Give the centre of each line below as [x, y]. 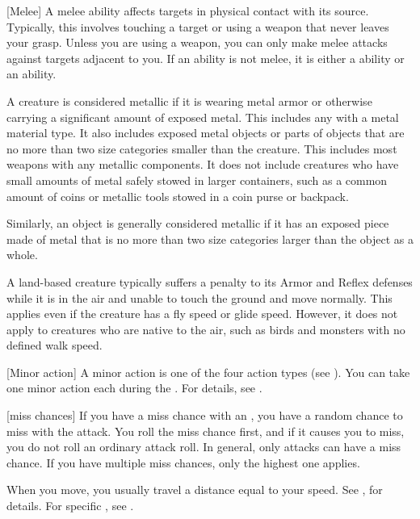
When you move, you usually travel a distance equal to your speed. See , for [195, 490]
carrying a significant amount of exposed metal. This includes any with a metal [203, 117]
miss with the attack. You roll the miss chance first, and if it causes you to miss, [206, 431]
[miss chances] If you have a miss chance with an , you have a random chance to [205, 415]
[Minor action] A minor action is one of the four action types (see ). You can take [208, 372]
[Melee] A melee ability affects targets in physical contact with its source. [188, 10]
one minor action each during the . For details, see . [134, 388]
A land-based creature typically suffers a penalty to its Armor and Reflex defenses [210, 281]
